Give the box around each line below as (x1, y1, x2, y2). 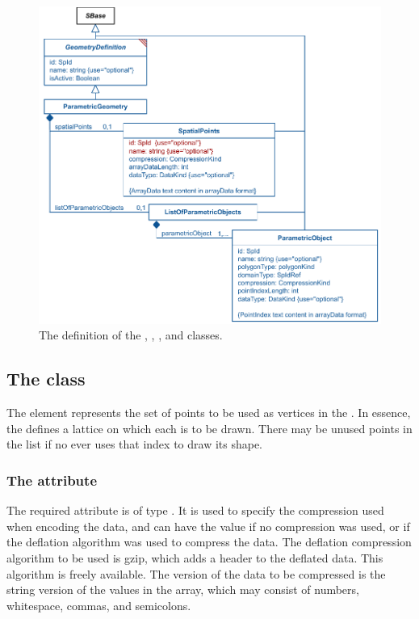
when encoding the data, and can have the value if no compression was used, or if (6, 517, 410, 534)
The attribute (6, 470, 98, 490)
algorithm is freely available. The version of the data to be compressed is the (6, 565, 386, 582)
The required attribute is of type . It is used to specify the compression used (6, 502, 384, 519)
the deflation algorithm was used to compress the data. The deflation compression (6, 533, 412, 550)
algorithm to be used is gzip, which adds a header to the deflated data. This (6, 550, 383, 566)
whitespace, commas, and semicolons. (6, 596, 191, 613)
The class (6, 366, 86, 391)
